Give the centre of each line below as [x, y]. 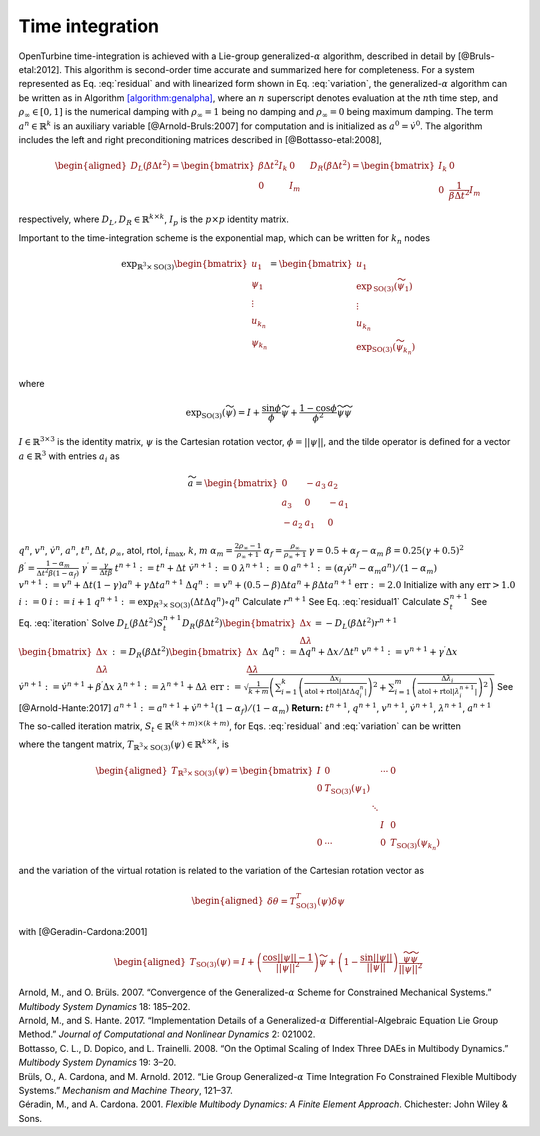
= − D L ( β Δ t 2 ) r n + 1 [356, 623]
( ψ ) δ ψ [330, 901]
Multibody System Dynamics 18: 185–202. [104, 1006]
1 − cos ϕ [318, 408]
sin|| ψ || [376, 958]
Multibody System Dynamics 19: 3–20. [97, 1062]
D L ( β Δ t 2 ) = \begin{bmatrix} [192, 166]
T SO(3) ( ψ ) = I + [222, 963]
